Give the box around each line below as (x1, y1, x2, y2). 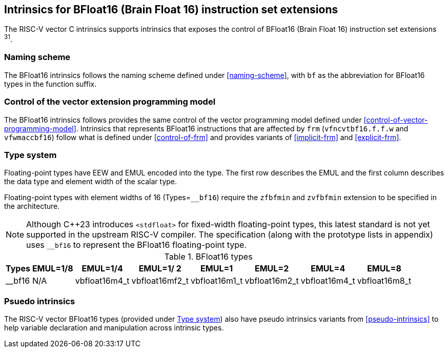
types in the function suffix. (4, 79, 97, 88)
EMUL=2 (254, 263, 289, 274)
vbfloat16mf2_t (131, 276, 189, 286)
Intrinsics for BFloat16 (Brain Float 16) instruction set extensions (4, 3, 338, 16)
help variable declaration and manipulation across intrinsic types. (4, 323, 224, 333)
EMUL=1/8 (32, 263, 73, 274)
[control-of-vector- (363, 115, 428, 124)
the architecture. (4, 202, 60, 211)
